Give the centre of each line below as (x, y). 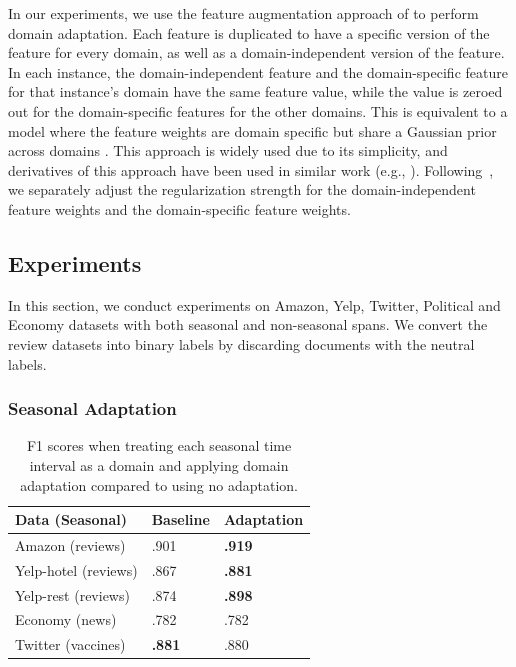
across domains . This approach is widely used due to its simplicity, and (228, 150)
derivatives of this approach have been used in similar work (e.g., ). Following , (251, 169)
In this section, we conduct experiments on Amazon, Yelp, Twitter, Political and (254, 304)
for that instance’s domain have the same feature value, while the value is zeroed (255, 91)
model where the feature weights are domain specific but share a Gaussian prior (252, 130)
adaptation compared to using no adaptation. (159, 484)
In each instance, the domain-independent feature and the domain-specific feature (258, 71)
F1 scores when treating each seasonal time (159, 445)
